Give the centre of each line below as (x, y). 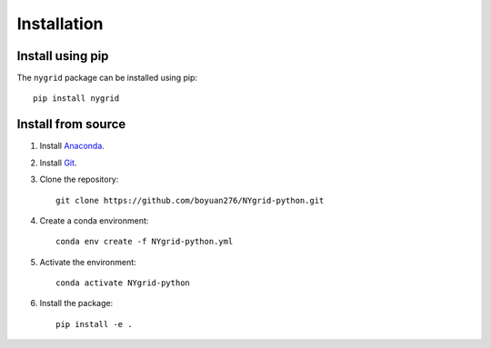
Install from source (71, 124)
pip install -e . (94, 324)
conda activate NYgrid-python (123, 283)
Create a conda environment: (94, 220)
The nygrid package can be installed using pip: (107, 78)
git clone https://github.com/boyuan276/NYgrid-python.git (190, 200)
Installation (60, 24)
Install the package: (76, 303)
